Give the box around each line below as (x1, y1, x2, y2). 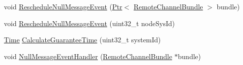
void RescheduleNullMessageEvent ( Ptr (4, 1, 122, 11)
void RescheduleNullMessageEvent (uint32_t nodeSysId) (4, 18, 175, 28)
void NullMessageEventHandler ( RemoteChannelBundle (4, 51, 172, 61)
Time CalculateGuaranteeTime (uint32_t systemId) (4, 34, 161, 45)
